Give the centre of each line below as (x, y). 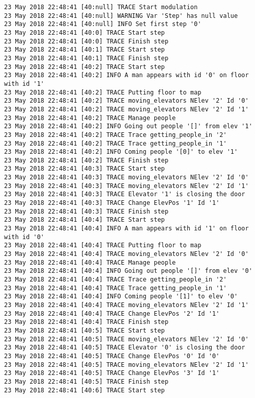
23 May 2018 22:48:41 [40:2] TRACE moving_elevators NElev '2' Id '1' (126, 109)
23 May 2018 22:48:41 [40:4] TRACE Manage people (90, 262)
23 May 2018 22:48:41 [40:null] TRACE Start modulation (101, 7)
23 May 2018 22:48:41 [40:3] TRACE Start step (84, 169)
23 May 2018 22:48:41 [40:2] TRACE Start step (84, 67)
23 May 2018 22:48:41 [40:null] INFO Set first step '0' (103, 24)
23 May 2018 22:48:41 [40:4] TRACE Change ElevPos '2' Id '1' (112, 313)
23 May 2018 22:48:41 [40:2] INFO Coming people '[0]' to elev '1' (121, 152)
